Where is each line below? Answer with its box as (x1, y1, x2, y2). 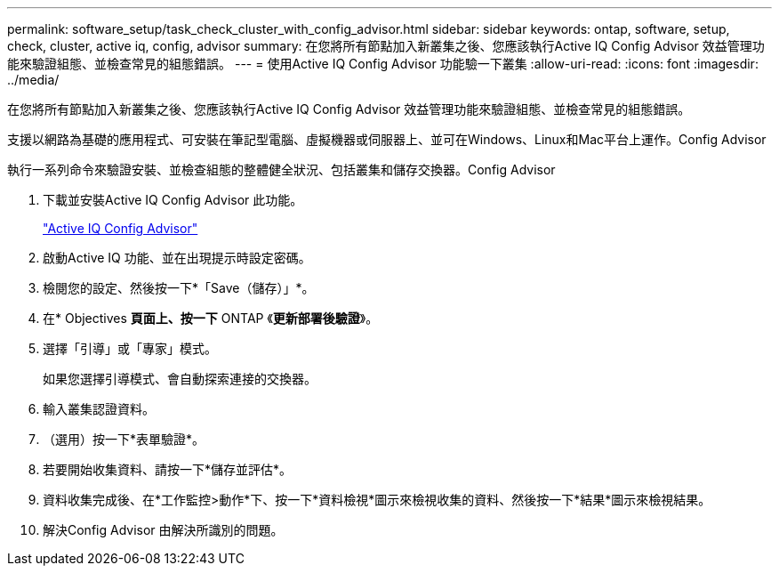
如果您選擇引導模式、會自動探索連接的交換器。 (43, 371, 317, 386)
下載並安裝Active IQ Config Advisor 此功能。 (43, 192, 303, 207)
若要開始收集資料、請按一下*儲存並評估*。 (43, 462, 293, 477)
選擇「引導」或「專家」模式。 (43, 341, 217, 356)
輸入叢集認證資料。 (43, 401, 155, 416)
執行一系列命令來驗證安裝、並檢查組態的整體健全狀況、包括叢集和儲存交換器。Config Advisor (7, 162, 556, 177)
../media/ (7, 72, 60, 87)
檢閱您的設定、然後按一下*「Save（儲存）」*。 (43, 280, 315, 295)
